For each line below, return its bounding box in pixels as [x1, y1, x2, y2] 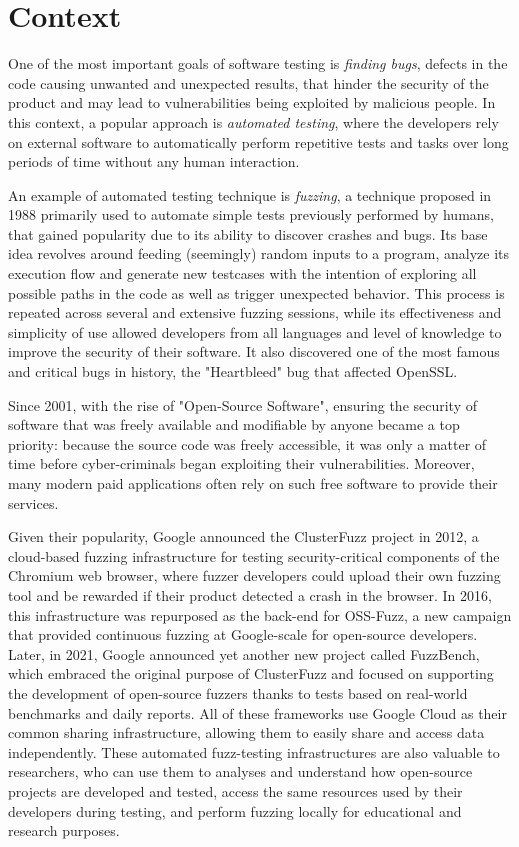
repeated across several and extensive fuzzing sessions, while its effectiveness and [8, 302, 502, 323]
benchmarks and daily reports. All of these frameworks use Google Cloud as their [8, 702, 507, 723]
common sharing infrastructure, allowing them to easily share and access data [8, 722, 485, 743]
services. [8, 492, 59, 513]
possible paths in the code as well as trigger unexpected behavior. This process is [8, 282, 505, 303]
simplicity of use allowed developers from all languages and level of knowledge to [8, 321, 502, 342]
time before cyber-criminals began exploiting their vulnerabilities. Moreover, [8, 453, 475, 474]
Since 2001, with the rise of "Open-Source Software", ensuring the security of [8, 394, 478, 415]
